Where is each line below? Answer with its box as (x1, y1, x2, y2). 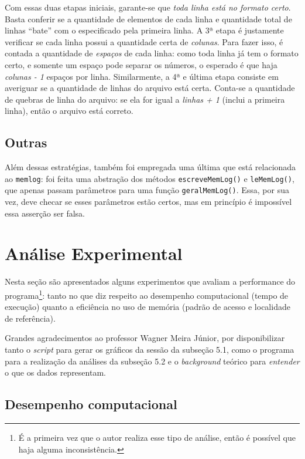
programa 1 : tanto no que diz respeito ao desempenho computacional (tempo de (5, 287, 289, 301)
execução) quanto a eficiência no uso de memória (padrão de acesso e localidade (5, 301, 290, 313)
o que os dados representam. (5, 366, 106, 379)
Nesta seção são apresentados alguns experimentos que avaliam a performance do (5, 275, 296, 288)
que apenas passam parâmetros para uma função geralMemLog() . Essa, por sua (5, 184, 289, 196)
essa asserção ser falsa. (5, 207, 85, 219)
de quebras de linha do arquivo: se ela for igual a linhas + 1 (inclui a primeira (5, 93, 285, 105)
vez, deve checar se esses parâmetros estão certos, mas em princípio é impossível (5, 195, 292, 208)
